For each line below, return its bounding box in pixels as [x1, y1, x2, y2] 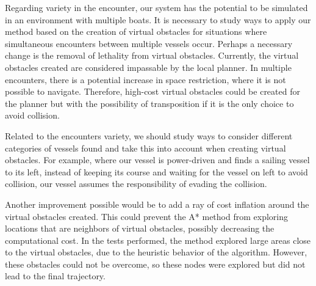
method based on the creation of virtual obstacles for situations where [5, 25, 267, 38]
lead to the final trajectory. [5, 269, 106, 282]
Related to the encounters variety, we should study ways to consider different [5, 129, 293, 142]
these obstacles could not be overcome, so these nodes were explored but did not [5, 257, 306, 270]
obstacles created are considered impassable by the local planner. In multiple [5, 61, 292, 73]
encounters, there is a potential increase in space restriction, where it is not [5, 73, 286, 86]
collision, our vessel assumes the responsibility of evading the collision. [5, 177, 267, 190]
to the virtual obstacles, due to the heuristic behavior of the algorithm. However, [5, 246, 307, 258]
